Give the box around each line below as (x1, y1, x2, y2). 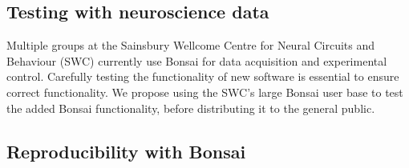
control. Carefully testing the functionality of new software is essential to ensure (6, 68, 399, 85)
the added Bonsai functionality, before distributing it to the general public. (6, 99, 375, 116)
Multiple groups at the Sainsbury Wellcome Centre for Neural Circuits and (6, 37, 375, 54)
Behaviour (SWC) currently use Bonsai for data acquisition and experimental (6, 52, 387, 69)
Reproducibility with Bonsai (6, 138, 246, 163)
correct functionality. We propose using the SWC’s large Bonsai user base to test (6, 83, 403, 100)
